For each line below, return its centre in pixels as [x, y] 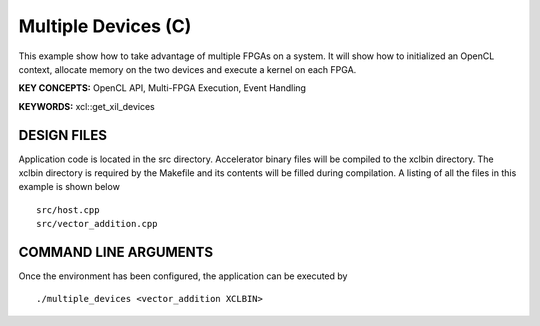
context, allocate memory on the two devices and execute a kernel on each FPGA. [187, 69]
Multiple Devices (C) [105, 26]
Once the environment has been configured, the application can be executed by [183, 276]
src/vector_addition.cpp [97, 224]
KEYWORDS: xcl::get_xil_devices [86, 106]
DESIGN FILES [62, 135]
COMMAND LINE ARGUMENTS [116, 252]
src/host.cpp [68, 209]
